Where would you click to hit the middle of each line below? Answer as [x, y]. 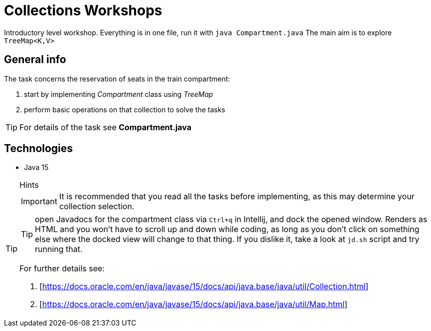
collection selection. [97, 207]
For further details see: [62, 269]
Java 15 [36, 167]
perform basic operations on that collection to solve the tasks [125, 109]
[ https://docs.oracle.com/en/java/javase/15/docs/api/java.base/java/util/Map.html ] [194, 304]
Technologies [39, 149]
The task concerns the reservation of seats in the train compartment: [117, 79]
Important [39, 202]
